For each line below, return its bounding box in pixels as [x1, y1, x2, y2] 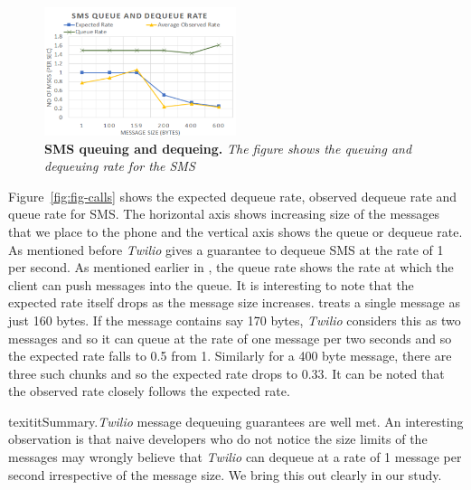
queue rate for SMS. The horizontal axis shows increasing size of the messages [8, 204, 440, 223]
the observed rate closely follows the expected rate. [8, 382, 290, 400]
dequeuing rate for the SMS [44, 156, 195, 175]
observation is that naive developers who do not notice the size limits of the [8, 429, 428, 448]
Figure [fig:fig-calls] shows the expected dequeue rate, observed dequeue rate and [8, 186, 457, 205]
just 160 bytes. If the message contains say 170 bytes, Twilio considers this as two [8, 310, 461, 329]
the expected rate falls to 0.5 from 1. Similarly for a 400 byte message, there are [8, 346, 452, 365]
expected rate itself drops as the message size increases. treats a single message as [8, 293, 460, 312]
